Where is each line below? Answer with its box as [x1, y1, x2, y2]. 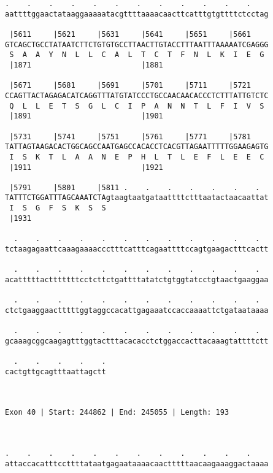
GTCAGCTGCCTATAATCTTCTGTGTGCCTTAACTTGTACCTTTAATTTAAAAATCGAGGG [5, 40, 269, 49]
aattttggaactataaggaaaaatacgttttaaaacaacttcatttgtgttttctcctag [5, 9, 269, 18]
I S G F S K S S [9, 204, 106, 213]
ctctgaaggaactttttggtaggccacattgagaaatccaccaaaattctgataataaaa [5, 306, 269, 315]
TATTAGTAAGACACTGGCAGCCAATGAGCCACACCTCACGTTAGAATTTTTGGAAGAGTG [5, 142, 269, 152]
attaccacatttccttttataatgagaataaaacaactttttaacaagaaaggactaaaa [5, 459, 269, 468]
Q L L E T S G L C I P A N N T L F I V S [9, 101, 264, 110]
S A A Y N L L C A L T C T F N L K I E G [9, 50, 264, 60]
